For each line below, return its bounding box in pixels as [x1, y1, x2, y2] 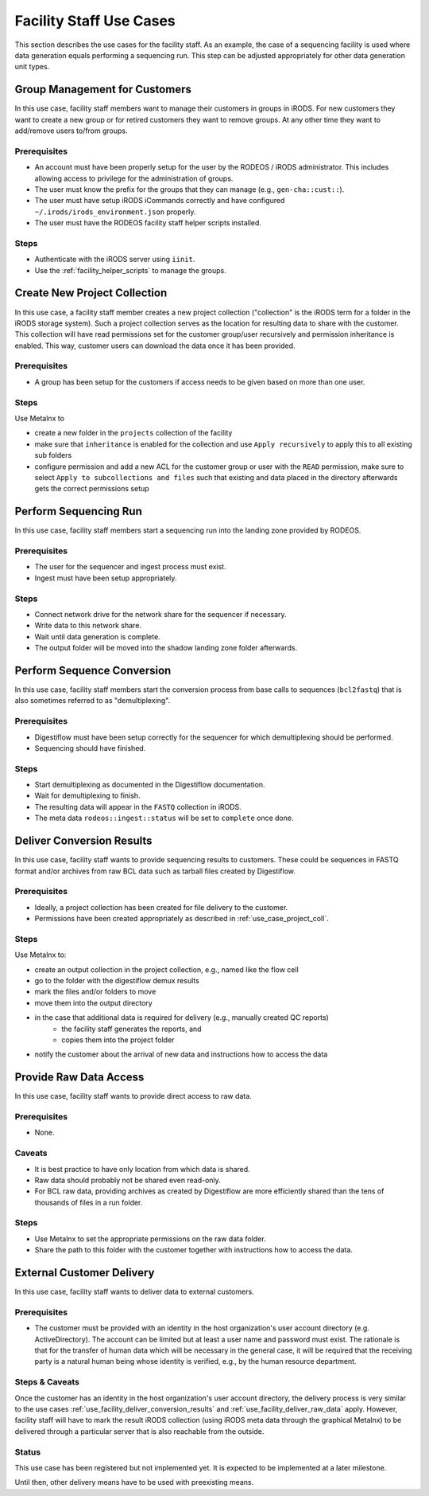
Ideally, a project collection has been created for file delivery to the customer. [34, 902, 288, 912]
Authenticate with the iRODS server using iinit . [34, 255, 195, 264]
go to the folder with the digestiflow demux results [34, 975, 200, 985]
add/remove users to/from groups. [14, 126, 128, 135]
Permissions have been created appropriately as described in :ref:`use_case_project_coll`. [34, 914, 329, 924]
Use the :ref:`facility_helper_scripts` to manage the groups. [34, 265, 226, 275]
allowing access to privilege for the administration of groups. [34, 174, 234, 183]
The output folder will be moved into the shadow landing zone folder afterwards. [34, 643, 298, 653]
